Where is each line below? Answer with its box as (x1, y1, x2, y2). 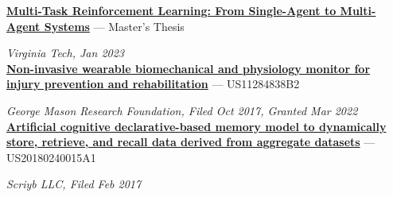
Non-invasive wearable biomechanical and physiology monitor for (6, 60, 371, 76)
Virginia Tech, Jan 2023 (6, 44, 125, 61)
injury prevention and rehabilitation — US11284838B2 (6, 75, 300, 92)
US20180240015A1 (6, 149, 96, 165)
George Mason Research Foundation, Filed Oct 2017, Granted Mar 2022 (6, 102, 358, 118)
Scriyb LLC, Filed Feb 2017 (6, 176, 142, 192)
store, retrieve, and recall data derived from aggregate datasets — (6, 133, 375, 150)
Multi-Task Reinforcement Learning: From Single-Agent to (6, 2, 337, 18)
